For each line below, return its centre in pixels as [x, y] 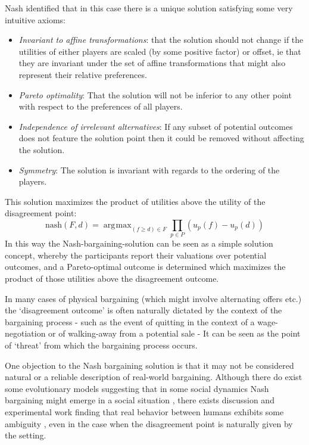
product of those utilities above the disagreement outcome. [112, 278]
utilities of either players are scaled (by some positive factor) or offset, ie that [160, 51]
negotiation [25, 333]
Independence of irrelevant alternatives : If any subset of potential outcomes [156, 126]
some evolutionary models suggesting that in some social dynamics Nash [137, 388]
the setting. [26, 435]
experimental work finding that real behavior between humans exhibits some [144, 411]
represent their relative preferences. [83, 74]
